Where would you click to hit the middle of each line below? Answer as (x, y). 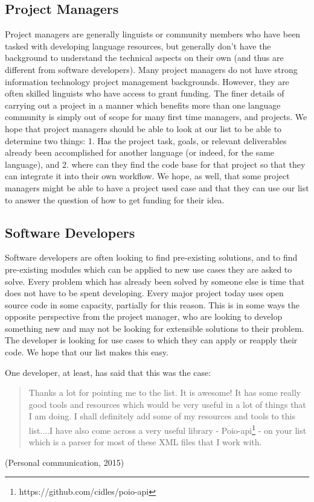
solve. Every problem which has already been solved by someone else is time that (155, 281)
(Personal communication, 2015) (65, 462)
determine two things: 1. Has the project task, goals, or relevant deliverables (146, 140)
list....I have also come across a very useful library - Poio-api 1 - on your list (168, 429)
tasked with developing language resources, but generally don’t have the (138, 46)
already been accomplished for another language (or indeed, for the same (140, 152)
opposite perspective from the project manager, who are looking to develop (144, 316)
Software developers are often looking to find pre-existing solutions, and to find (151, 257)
